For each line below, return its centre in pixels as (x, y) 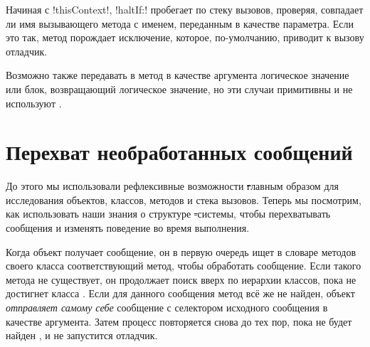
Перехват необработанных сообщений (179, 152)
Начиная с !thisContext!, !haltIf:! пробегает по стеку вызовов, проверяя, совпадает (185, 9)
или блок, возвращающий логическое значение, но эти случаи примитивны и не (179, 89)
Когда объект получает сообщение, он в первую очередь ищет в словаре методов (181, 251)
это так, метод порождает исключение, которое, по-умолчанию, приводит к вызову (185, 37)
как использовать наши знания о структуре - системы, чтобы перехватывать (168, 214)
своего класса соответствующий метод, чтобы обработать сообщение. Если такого (184, 266)
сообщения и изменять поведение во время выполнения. (128, 228)
